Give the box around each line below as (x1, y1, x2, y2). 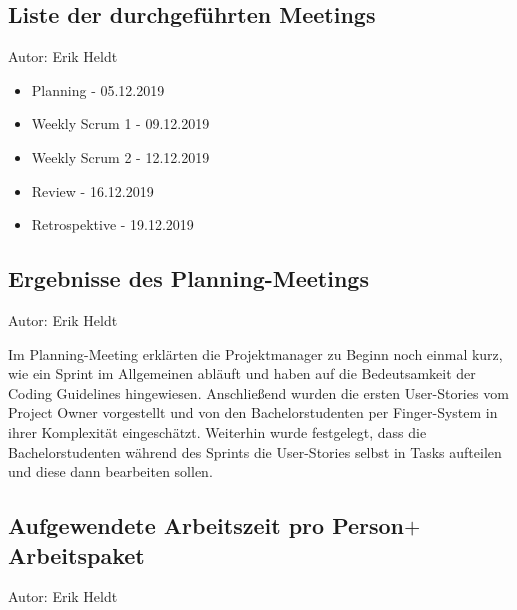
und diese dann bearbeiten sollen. (8, 461, 213, 482)
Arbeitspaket (8, 539, 145, 570)
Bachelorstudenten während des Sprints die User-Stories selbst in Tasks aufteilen (8, 441, 502, 462)
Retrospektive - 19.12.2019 (31, 214, 194, 235)
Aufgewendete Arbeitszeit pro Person (8, 510, 405, 541)
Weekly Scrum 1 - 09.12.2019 (31, 113, 210, 134)
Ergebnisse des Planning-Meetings (8, 263, 369, 294)
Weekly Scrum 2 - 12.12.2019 (31, 146, 210, 167)
